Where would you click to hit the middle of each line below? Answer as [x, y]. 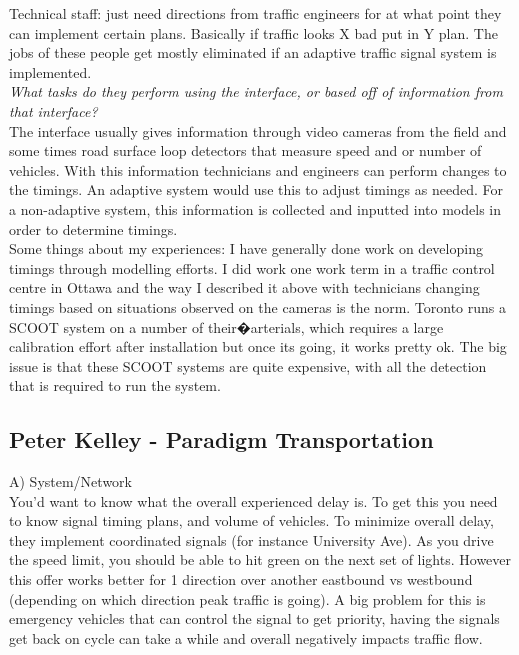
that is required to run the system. [115, 385]
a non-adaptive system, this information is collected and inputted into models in [255, 208]
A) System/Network [70, 481]
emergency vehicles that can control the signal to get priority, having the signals [254, 618]
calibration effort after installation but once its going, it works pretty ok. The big [258, 346]
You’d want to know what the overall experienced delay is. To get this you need [253, 500]
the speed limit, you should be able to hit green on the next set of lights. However [260, 559]
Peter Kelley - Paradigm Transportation [221, 439]
